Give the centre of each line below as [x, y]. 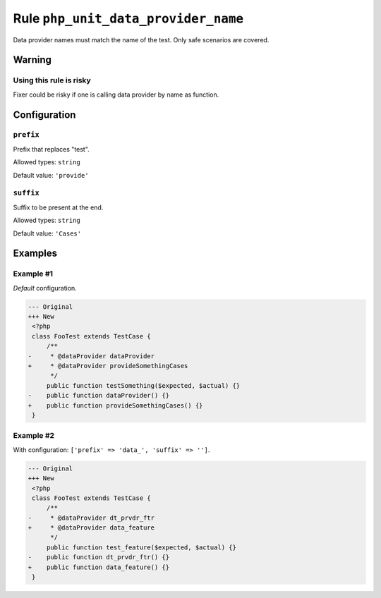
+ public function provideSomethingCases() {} [115, 405]
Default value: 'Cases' [47, 233]
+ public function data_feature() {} [98, 567]
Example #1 [33, 274]
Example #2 [34, 436]
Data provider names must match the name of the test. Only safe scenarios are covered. [141, 39]
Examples [35, 254]
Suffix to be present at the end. [58, 207]
